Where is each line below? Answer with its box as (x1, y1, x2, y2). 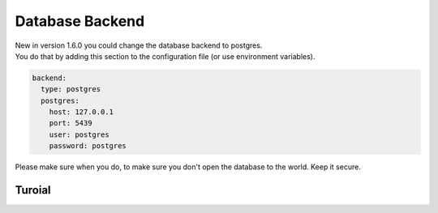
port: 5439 (49, 118, 92, 128)
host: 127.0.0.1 (49, 108, 114, 117)
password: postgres (49, 142, 127, 151)
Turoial (15, 183, 52, 198)
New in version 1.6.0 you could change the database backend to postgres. (15, 40, 263, 50)
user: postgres (49, 130, 109, 139)
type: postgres (41, 85, 101, 94)
